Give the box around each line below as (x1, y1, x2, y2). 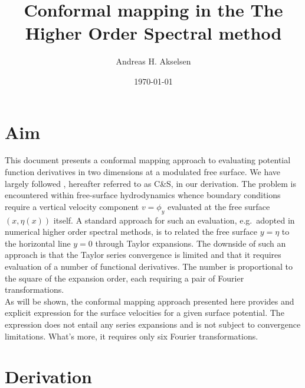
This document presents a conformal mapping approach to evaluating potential (5, 154, 291, 166)
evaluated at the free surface (167, 200, 270, 212)
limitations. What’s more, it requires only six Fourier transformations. (5, 329, 258, 342)
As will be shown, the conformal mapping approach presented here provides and (5, 295, 294, 307)
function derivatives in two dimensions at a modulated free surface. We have (5, 166, 281, 178)
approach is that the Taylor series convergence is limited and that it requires (5, 248, 281, 261)
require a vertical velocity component (5, 200, 139, 212)
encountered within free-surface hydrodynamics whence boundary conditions (5, 189, 281, 201)
